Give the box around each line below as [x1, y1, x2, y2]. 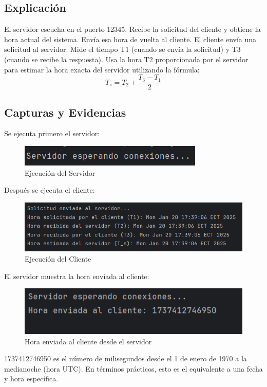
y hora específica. [4, 373, 59, 384]
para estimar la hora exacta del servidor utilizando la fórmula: [4, 64, 200, 75]
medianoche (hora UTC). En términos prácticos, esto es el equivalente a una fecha [4, 363, 263, 374]
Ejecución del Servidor [25, 167, 96, 178]
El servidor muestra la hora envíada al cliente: [4, 270, 149, 281]
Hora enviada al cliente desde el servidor [25, 336, 152, 346]
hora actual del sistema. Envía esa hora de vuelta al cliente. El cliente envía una [4, 33, 257, 44]
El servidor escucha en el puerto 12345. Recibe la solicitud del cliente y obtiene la [4, 24, 261, 34]
